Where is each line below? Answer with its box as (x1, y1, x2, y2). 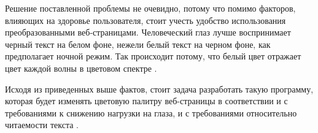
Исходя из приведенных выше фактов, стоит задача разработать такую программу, (5, 82, 314, 95)
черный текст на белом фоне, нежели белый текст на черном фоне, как (5, 37, 271, 50)
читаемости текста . (5, 118, 79, 131)
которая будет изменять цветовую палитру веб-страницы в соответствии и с (5, 94, 288, 107)
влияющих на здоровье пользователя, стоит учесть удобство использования (5, 13, 286, 26)
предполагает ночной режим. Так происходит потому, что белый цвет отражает (5, 50, 301, 63)
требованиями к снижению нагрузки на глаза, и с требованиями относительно (5, 106, 297, 119)
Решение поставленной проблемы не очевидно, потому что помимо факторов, (5, 2, 296, 14)
